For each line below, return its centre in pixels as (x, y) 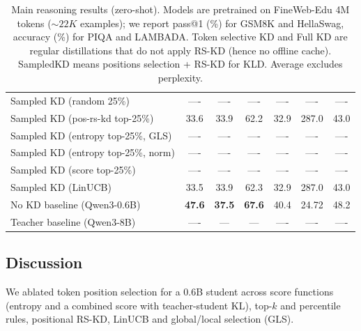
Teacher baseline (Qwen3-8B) (73, 221)
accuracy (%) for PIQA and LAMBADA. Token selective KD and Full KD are (180, 37)
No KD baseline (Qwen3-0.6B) (76, 204)
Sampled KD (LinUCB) (61, 187)
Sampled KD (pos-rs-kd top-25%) (82, 117)
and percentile (310, 305)
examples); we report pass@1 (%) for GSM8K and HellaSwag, (212, 23)
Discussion (44, 262)
